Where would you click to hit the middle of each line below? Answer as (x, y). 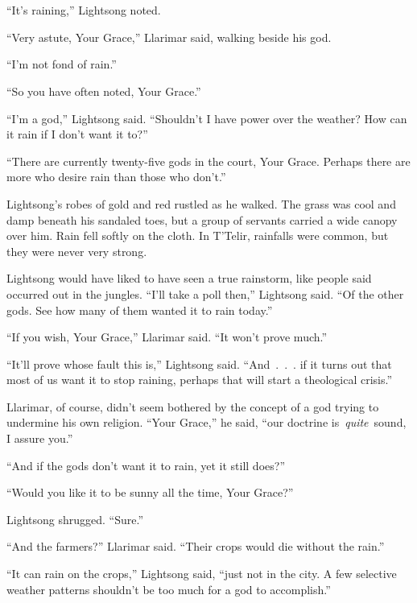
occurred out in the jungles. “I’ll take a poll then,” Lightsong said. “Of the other (205, 293)
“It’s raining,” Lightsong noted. (84, 10)
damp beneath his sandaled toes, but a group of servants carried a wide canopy (202, 219)
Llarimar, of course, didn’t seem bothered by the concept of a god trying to (193, 406)
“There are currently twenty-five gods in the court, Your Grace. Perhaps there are (208, 161)
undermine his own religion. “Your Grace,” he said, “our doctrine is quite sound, (206, 422)
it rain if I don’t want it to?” (77, 134)
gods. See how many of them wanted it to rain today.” (140, 310)
